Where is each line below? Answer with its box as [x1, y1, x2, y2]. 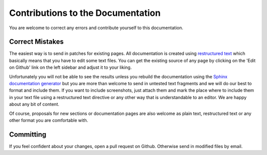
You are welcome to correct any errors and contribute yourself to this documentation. [9, 25, 183, 31]
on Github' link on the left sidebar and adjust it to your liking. [9, 64, 132, 70]
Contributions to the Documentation [9, 7, 161, 18]
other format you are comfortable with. [9, 117, 89, 123]
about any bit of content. [9, 102, 59, 107]
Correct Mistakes [9, 38, 64, 46]
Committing [9, 130, 46, 139]
